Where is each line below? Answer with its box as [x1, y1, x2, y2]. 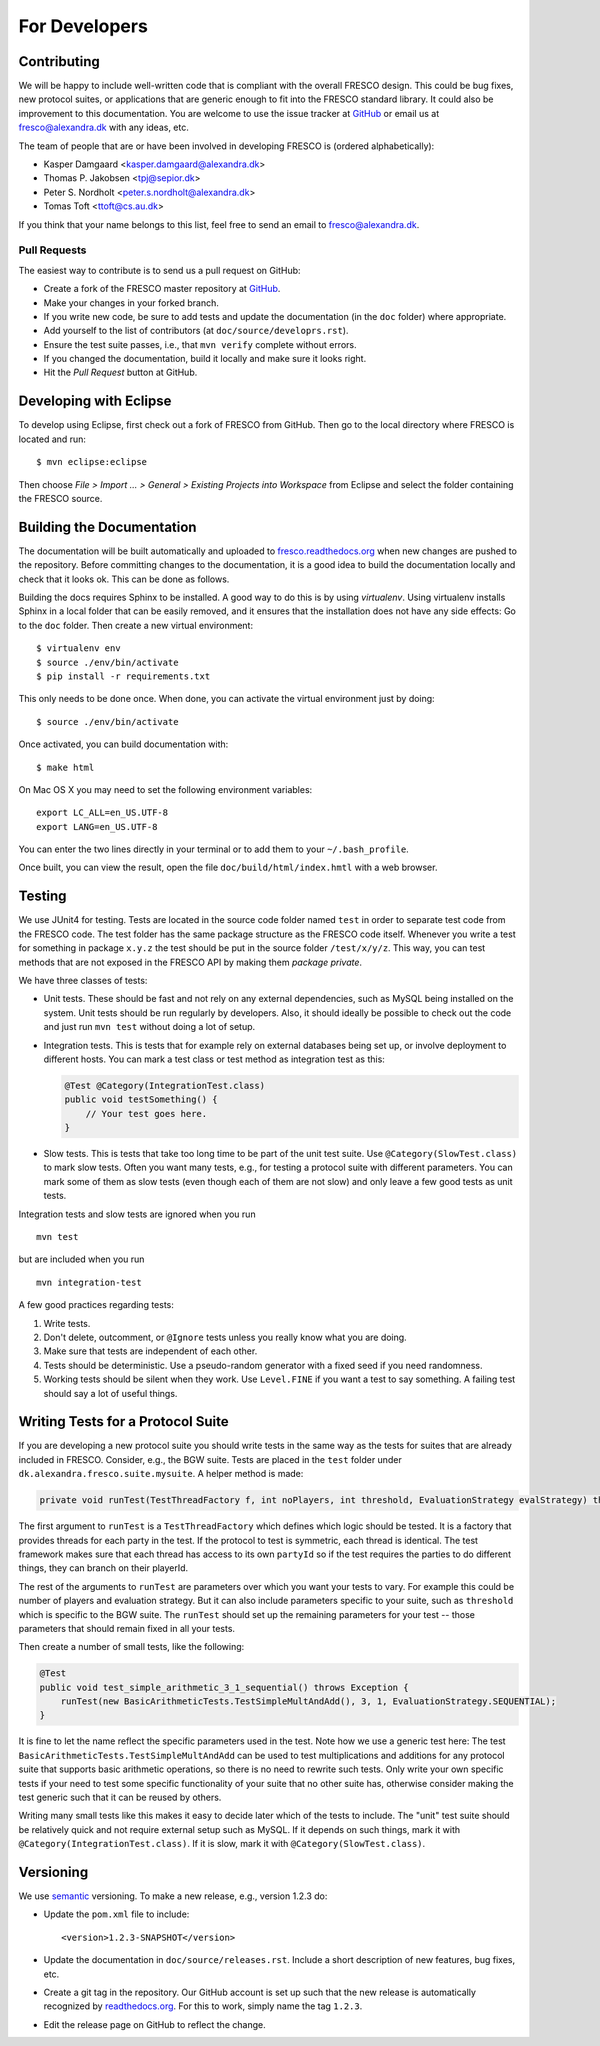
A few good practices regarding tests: [18, 1299, 175, 1311]
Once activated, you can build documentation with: [18, 738, 229, 750]
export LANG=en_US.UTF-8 [36, 821, 158, 832]
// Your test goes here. [85, 1108, 208, 1119]
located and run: [18, 433, 87, 445]
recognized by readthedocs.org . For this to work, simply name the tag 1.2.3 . [43, 2000, 363, 2012]
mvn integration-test [36, 1276, 142, 1288]
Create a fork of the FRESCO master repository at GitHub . [43, 283, 281, 295]
